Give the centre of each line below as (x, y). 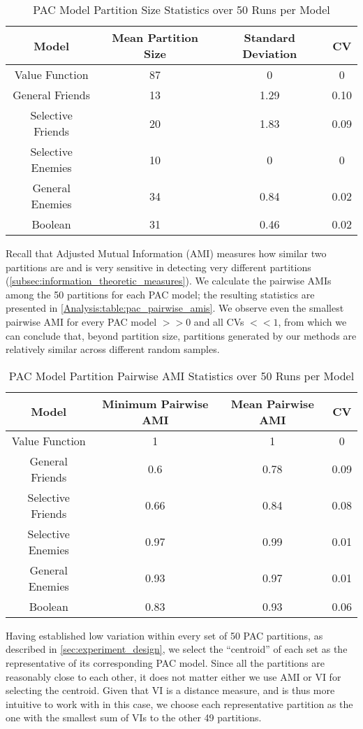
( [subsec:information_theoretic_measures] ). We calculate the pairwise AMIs (169, 281)
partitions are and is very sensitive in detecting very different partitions (158, 267)
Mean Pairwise (272, 403)
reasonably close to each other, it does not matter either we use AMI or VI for (173, 676)
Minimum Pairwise (155, 403)
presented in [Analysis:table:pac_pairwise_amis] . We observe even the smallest (175, 308)
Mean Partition (155, 37)
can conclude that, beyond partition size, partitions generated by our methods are (181, 335)
